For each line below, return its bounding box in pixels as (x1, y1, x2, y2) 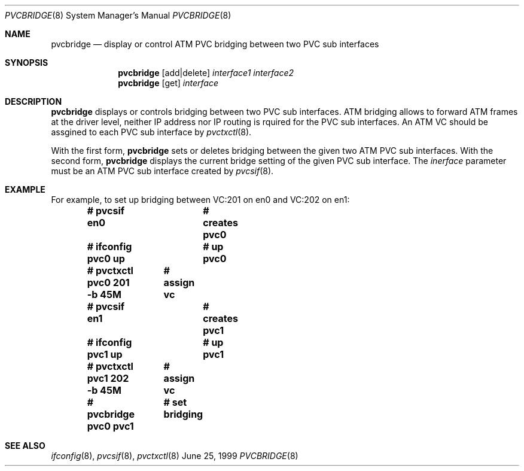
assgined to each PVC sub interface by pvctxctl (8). (51, 127, 252, 137)
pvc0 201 (87, 276, 130, 288)
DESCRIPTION (5, 96, 62, 107)
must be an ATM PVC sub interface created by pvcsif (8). (51, 166, 274, 176)
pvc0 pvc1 (87, 420, 134, 432)
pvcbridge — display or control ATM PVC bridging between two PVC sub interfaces (51, 39, 379, 49)
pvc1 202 (87, 372, 129, 384)
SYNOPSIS (5, 57, 48, 68)
